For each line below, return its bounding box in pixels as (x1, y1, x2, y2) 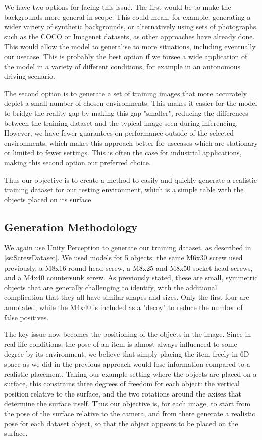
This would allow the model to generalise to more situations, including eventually (4, 41, 256, 52)
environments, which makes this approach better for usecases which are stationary (4, 137, 258, 148)
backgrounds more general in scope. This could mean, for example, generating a (4, 11, 251, 22)
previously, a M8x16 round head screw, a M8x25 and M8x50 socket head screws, (4, 262, 253, 273)
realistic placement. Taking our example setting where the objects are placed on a (4, 368, 257, 379)
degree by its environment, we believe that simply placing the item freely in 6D (4, 348, 249, 359)
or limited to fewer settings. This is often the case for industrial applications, (4, 147, 242, 158)
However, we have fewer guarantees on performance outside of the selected (4, 127, 234, 138)
